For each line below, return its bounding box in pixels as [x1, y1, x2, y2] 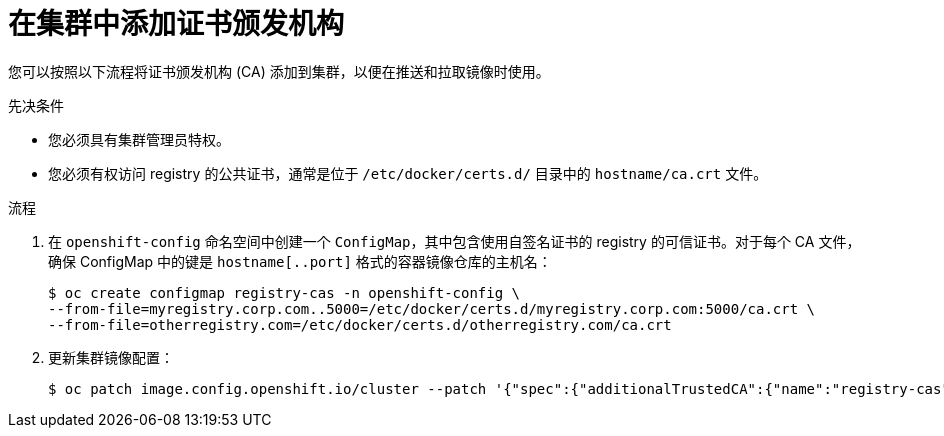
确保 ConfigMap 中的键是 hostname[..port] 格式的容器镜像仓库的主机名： [48, 252, 552, 270]
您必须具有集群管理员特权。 [48, 130, 230, 148]
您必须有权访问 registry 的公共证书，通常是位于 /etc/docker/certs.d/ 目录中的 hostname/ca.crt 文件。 [48, 164, 768, 182]
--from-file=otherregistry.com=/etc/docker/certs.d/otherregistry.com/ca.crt [48, 316, 672, 333]
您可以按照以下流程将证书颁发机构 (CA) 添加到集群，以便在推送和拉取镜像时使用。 [8, 62, 550, 80]
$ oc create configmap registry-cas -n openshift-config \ [48, 284, 521, 301]
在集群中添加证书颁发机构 [8, 7, 345, 41]
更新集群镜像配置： [48, 348, 174, 366]
